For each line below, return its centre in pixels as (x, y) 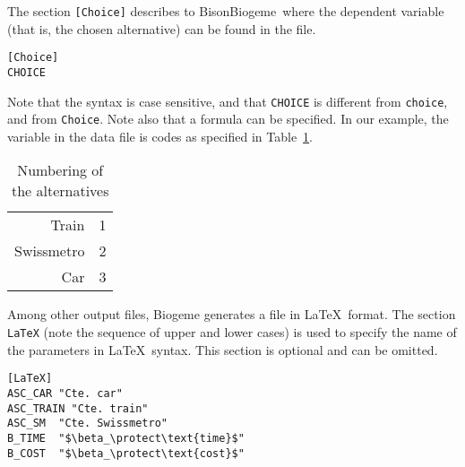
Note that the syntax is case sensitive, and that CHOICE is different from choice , (228, 101)
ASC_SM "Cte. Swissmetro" (87, 424)
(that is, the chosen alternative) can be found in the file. (162, 28)
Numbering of (60, 170)
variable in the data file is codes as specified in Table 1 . (160, 136)
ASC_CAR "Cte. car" (65, 393)
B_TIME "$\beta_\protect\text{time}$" (126, 438)
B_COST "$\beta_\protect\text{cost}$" (126, 453)
